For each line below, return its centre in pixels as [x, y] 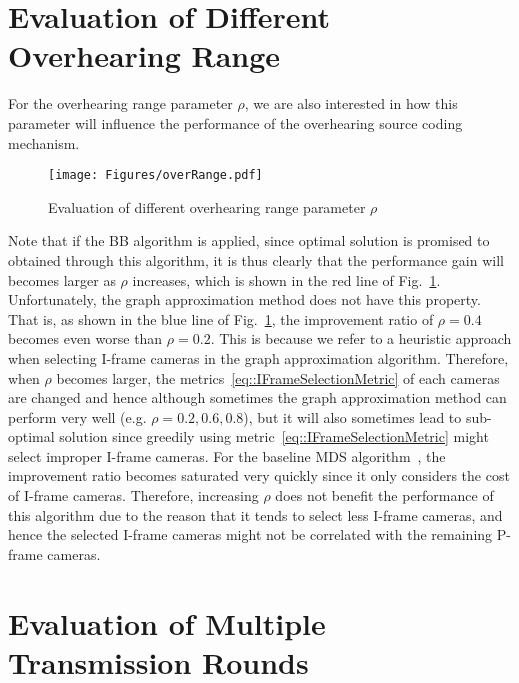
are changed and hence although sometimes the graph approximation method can [257, 397]
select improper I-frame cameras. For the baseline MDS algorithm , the [227, 455]
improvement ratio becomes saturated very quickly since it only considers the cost [259, 475]
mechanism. [44, 142]
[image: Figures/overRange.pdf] [155, 175]
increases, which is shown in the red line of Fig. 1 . [286, 279]
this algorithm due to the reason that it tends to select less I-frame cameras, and [255, 514]
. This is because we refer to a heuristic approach [361, 338]
